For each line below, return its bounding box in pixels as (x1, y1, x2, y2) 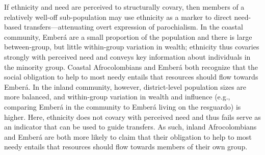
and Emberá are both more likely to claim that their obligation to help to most (4, 131, 252, 142)
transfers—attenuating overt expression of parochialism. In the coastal (23, 21, 243, 32)
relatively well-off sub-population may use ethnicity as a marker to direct (4, 11, 232, 22)
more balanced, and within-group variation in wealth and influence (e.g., (4, 91, 230, 102)
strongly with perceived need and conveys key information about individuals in (4, 51, 251, 62)
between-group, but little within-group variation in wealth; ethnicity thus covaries (4, 41, 259, 52)
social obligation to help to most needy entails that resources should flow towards (4, 71, 258, 82)
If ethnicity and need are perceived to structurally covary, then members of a (4, 2, 245, 12)
